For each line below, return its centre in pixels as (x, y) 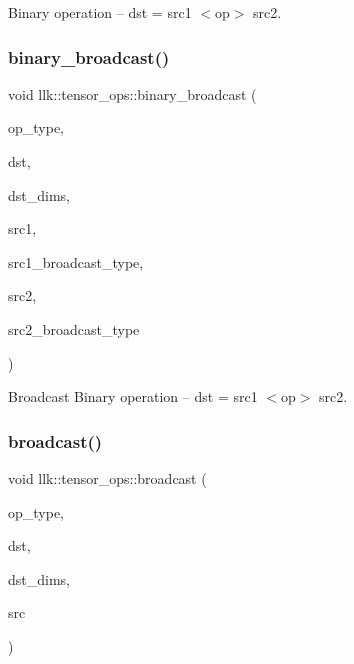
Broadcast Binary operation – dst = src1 (133, 396)
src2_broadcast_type (74, 328)
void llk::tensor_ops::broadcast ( (107, 477)
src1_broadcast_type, (76, 261)
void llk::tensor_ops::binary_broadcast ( (132, 93)
